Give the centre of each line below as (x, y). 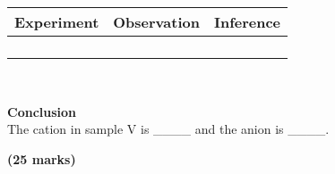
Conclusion (42, 111)
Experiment (57, 22)
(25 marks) (42, 158)
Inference (247, 22)
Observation (156, 22)
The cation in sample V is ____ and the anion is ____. (168, 129)
